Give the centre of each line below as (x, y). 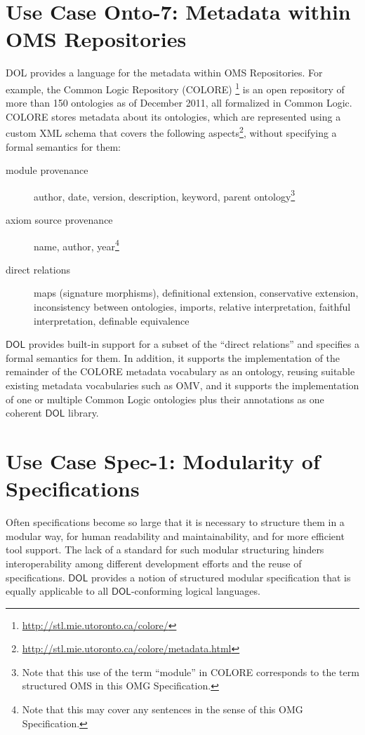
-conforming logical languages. (195, 591)
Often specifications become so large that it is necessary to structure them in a (175, 522)
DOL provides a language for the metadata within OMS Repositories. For (164, 73)
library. (84, 413)
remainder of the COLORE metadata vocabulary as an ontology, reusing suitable (180, 371)
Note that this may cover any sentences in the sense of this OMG (162, 709)
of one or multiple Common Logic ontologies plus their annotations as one (165, 399)
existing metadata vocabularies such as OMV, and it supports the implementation (182, 385)
